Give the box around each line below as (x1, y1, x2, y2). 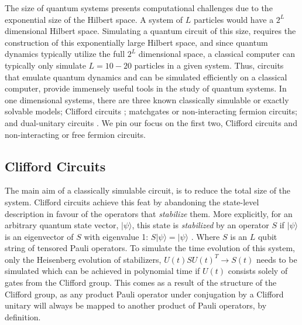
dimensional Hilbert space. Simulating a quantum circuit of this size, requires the (5, 25, 296, 37)
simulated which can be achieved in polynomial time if (5, 265, 200, 277)
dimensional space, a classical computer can (138, 48, 295, 60)
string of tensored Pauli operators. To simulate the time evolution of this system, (5, 242, 295, 254)
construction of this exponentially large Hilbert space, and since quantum (5, 36, 268, 48)
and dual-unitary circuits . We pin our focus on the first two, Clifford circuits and (5, 116, 297, 128)
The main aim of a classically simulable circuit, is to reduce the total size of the (5, 184, 291, 197)
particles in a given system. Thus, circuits (134, 59, 284, 71)
